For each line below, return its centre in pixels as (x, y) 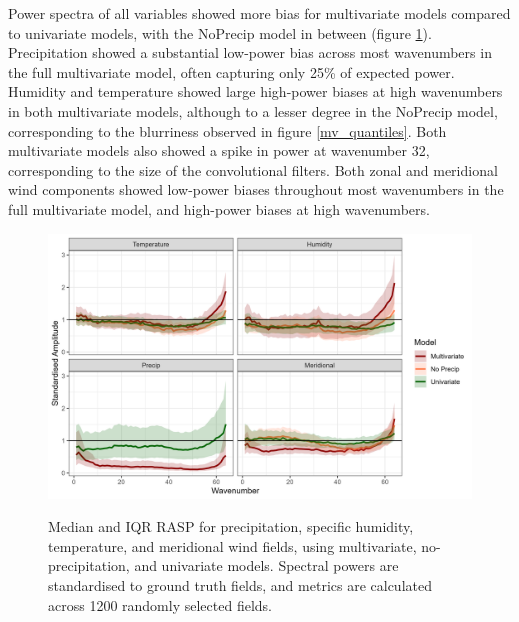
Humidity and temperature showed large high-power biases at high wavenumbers (255, 91)
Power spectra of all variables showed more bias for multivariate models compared (259, 13)
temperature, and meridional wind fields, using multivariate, (232, 545)
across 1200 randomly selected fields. (160, 604)
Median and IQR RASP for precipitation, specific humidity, (231, 526)
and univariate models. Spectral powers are (266, 565)
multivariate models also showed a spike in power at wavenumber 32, (219, 150)
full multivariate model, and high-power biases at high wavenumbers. (219, 208)
